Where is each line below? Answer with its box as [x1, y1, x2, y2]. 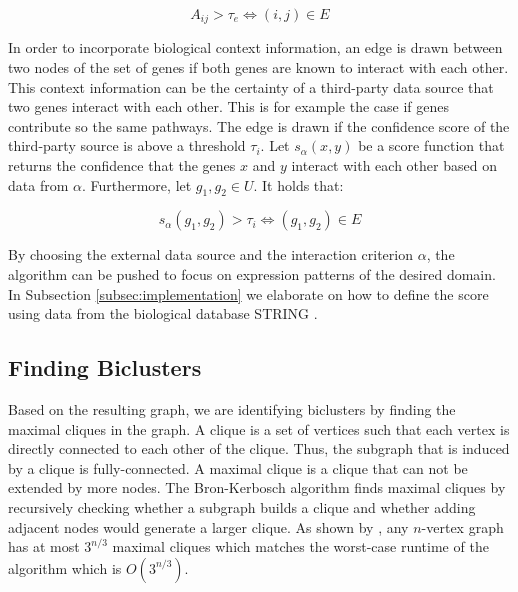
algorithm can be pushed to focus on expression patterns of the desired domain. [8, 264, 496, 284]
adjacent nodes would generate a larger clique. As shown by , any [8, 516, 409, 537]
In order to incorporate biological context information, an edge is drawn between [8, 37, 503, 58]
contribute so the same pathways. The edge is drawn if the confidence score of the [8, 115, 510, 136]
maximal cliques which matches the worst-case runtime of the [112, 536, 489, 557]
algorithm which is [8, 557, 122, 578]
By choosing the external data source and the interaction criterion [8, 244, 413, 265]
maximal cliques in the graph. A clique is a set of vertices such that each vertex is [8, 418, 510, 439]
